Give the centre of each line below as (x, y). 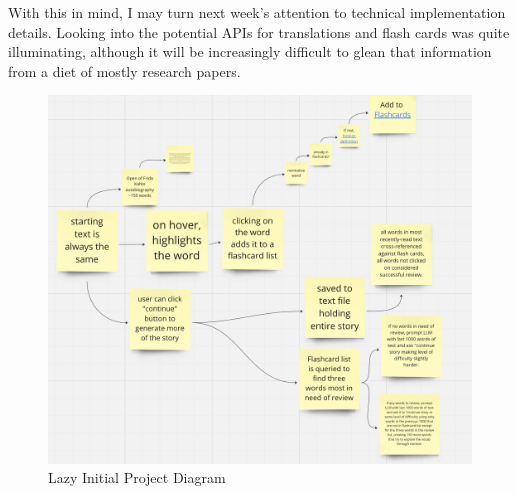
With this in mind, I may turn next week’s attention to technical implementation (257, 12)
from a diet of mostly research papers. (124, 70)
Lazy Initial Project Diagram (137, 477)
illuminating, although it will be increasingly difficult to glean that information (250, 51)
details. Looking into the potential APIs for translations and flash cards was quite (259, 31)
